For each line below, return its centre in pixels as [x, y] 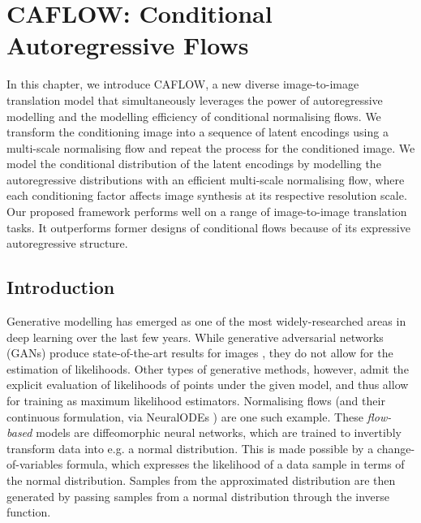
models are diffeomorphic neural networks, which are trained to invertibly [219, 432]
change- [396, 448]
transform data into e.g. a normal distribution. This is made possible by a [190, 448]
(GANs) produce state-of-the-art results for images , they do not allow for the [200, 353]
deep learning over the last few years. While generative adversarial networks [195, 337]
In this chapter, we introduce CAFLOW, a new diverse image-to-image [183, 84]
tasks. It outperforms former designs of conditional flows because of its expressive [208, 227]
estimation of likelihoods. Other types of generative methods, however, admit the [208, 368]
